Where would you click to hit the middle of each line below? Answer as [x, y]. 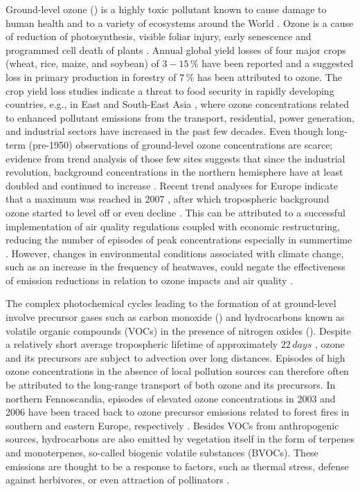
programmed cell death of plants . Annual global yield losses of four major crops [176, 49]
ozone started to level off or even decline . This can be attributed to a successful [175, 212]
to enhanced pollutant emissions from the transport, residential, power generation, [180, 117]
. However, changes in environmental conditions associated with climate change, [175, 253]
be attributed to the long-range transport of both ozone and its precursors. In [171, 385]
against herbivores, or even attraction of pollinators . [118, 480]
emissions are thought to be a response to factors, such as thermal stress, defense [177, 466]
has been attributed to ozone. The [269, 76]
